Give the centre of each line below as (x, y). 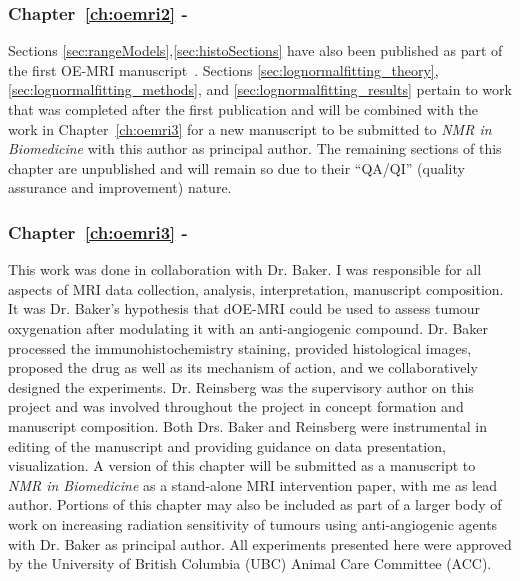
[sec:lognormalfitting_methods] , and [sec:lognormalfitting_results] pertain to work (260, 89)
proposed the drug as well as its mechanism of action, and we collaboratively (243, 367)
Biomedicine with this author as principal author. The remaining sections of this (255, 148)
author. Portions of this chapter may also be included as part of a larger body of (255, 504)
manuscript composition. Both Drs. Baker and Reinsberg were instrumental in (247, 425)
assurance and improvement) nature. (120, 187)
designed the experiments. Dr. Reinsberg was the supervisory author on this (241, 386)
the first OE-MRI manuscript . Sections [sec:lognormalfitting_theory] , (223, 69)
